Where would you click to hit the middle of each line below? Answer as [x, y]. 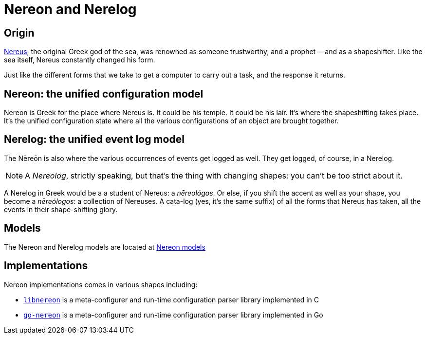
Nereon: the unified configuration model [104, 94]
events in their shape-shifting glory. [61, 209]
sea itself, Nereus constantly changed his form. [80, 60]
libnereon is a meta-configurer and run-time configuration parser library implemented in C [171, 299]
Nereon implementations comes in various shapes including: [101, 284]
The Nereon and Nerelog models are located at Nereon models [105, 247]
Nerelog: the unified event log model [94, 139]
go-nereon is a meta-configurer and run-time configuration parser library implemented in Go [173, 315]
